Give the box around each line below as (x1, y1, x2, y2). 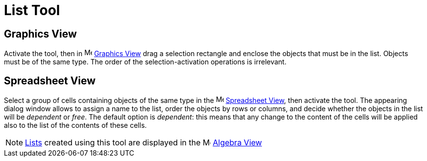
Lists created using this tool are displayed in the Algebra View (25, 138, 262, 148)
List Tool (4, 2, 60, 19)
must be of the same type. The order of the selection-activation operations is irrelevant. (4, 58, 286, 66)
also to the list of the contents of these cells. (4, 121, 147, 130)
